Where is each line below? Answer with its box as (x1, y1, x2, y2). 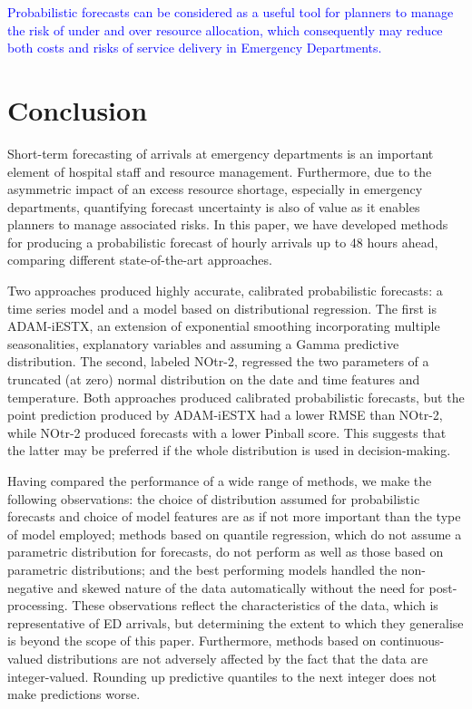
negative (7, 578, 54, 597)
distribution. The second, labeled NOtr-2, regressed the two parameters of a (7, 352, 429, 371)
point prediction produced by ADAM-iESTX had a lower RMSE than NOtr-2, (7, 405, 443, 424)
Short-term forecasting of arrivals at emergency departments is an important (7, 143, 434, 162)
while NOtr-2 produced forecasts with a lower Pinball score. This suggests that (7, 422, 447, 442)
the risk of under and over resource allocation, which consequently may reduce (7, 20, 443, 39)
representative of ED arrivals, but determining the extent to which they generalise (7, 613, 464, 632)
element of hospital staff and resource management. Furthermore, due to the (7, 161, 432, 180)
